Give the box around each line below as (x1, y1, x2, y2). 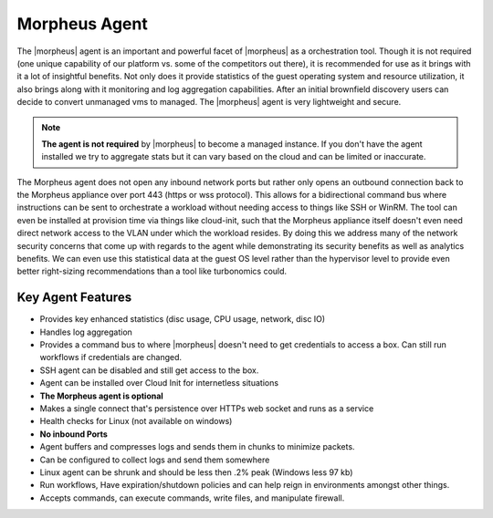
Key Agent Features (16, 290, 132, 306)
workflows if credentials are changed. (39, 352, 183, 363)
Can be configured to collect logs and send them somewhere (39, 454, 270, 465)
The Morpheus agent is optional (39, 390, 163, 401)
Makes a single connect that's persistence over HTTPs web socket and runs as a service (39, 403, 374, 414)
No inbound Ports (39, 429, 109, 440)
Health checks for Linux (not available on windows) (39, 416, 233, 427)
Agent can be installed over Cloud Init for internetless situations (39, 378, 278, 388)
